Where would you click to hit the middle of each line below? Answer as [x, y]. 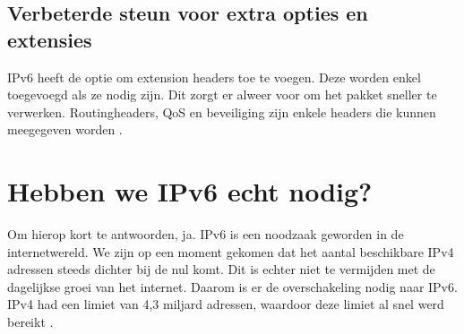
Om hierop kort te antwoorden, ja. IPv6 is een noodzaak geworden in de [206, 234]
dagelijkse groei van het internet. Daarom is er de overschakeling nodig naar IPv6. [232, 286]
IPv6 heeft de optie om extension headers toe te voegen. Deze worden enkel [214, 77]
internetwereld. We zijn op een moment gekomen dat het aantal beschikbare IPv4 [231, 251]
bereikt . [30, 322]
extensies [50, 39]
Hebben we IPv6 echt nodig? [190, 191]
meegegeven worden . [65, 129]
